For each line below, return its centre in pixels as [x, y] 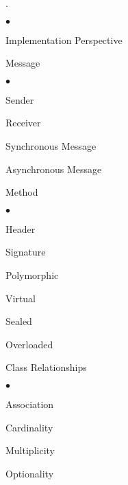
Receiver [23, 123]
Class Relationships [46, 367]
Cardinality [29, 427]
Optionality [30, 473]
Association [30, 404]
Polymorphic [32, 274]
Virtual [21, 298]
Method [22, 192]
